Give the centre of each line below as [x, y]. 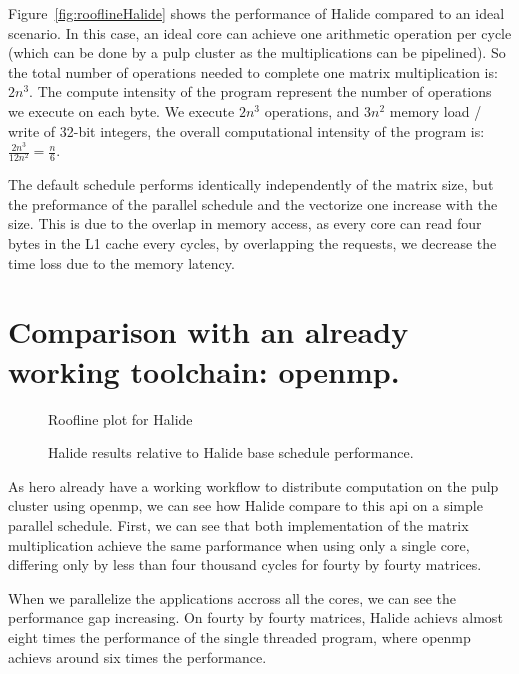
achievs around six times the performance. [137, 656]
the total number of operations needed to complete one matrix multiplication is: [253, 71]
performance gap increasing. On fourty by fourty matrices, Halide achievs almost [255, 617]
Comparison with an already [208, 331]
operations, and [312, 110]
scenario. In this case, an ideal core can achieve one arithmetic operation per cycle [260, 32]
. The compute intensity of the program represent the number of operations [260, 91]
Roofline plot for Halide [120, 418]
